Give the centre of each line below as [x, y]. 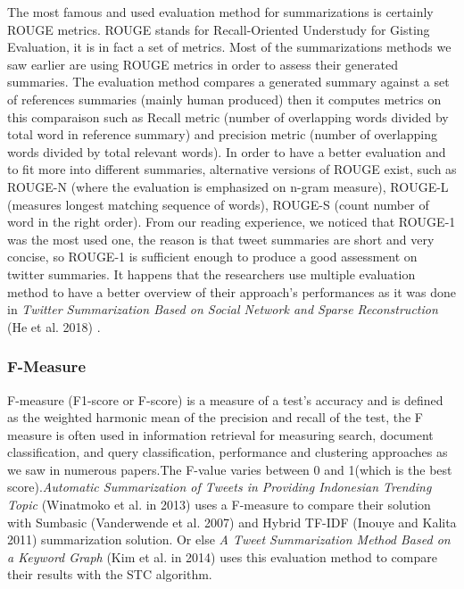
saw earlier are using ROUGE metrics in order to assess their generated [203, 64]
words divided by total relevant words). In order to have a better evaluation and [227, 151]
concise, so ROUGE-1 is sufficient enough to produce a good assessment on [212, 257]
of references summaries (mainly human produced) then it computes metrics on [224, 99]
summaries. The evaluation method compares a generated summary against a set [228, 82]
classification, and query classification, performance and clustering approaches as [228, 452]
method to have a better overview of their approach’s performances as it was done [232, 291]
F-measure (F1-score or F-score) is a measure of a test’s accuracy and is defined [225, 399]
